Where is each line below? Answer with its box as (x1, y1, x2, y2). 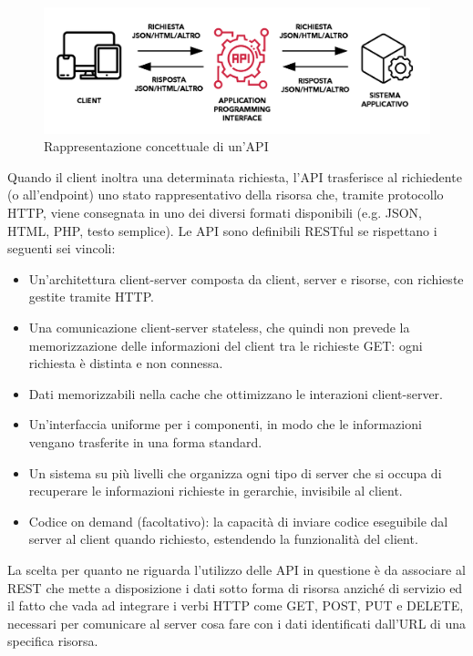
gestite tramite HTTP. (28, 287, 154, 306)
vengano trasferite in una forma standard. (28, 433, 262, 452)
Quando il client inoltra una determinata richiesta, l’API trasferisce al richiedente (7, 167, 462, 186)
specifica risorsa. (7, 631, 98, 651)
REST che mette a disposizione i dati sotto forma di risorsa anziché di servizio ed (7, 578, 463, 597)
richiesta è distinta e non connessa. (28, 354, 223, 373)
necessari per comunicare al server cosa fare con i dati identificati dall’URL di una (7, 613, 466, 632)
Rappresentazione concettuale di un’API (44, 137, 269, 156)
